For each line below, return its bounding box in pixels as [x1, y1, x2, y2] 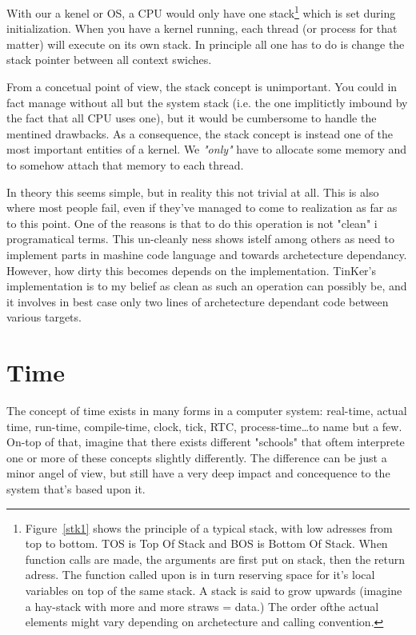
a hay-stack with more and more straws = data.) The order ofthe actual [25, 597, 379, 614]
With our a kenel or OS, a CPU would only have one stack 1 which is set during [6, 2, 396, 21]
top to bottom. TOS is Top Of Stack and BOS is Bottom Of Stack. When [25, 535, 388, 552]
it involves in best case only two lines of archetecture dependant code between [6, 293, 389, 310]
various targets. [6, 309, 82, 325]
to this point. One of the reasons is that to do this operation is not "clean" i [6, 214, 378, 231]
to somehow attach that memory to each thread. [6, 157, 244, 173]
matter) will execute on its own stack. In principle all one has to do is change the [6, 35, 405, 52]
